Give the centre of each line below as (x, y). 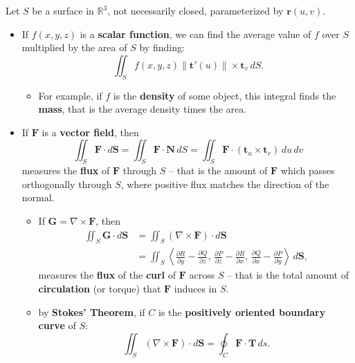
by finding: (162, 47)
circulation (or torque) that (100, 288)
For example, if (70, 95)
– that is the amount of (218, 170)
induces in (195, 288)
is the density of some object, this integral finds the (225, 95)
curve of (57, 325)
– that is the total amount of (288, 275)
